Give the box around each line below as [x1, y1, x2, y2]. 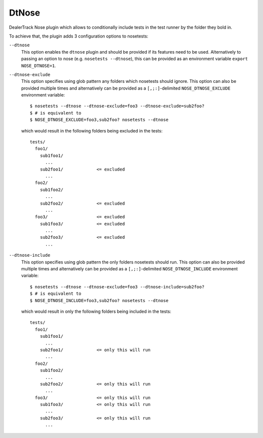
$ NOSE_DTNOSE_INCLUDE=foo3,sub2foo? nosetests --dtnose [30, 298, 169, 303]
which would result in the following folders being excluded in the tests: [21, 128, 163, 133]
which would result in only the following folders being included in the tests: [21, 308, 171, 314]
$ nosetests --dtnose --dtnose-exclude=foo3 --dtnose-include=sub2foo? [30, 284, 205, 289]
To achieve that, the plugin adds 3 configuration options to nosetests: [9, 33, 149, 39]
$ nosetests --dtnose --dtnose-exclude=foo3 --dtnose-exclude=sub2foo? [30, 103, 205, 109]
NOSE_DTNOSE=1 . [21, 62, 56, 68]
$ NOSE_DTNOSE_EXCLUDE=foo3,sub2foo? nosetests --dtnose [30, 117, 169, 123]
